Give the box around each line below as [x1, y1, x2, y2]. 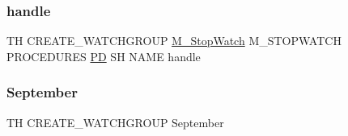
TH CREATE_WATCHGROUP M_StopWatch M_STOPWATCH [6, 32, 342, 49]
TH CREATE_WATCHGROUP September [6, 113, 224, 130]
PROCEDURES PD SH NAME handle [6, 47, 201, 64]
